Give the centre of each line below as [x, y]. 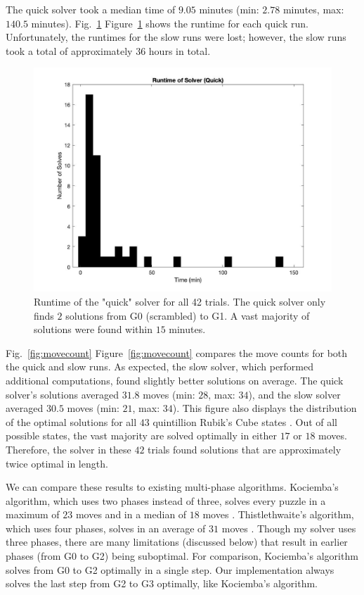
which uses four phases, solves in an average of [106, 528]
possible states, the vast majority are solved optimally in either [141, 436]
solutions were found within [93, 329]
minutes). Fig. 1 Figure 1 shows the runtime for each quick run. [170, 23]
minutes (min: [229, 9]
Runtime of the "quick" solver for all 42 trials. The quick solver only [180, 301]
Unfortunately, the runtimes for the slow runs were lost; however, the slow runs [176, 37]
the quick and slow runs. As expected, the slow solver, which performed [160, 367]
